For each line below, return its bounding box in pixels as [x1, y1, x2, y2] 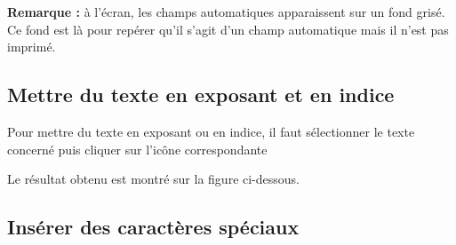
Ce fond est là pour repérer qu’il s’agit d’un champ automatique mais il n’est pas [7, 20, 449, 38]
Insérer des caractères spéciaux [7, 213, 300, 241]
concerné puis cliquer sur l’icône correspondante [7, 139, 268, 158]
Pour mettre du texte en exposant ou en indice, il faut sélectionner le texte [7, 122, 415, 140]
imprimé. [7, 37, 56, 56]
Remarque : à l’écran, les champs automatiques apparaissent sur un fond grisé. [7, 3, 445, 20]
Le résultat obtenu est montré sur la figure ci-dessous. [7, 170, 300, 188]
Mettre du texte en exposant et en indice [7, 81, 395, 108]
